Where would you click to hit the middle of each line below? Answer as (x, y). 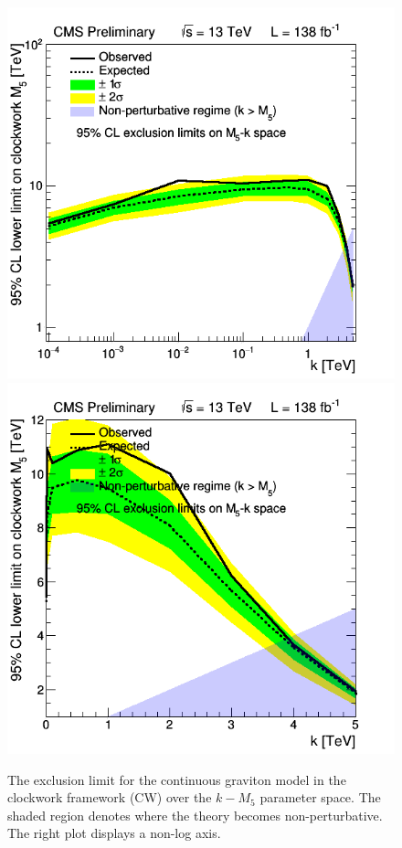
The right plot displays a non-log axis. (114, 833)
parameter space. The (320, 797)
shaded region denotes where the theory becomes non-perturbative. (195, 815)
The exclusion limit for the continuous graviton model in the (177, 779)
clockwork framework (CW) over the (110, 797)
